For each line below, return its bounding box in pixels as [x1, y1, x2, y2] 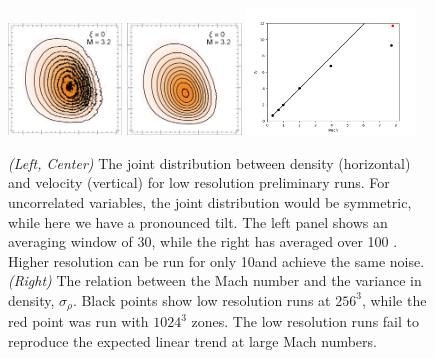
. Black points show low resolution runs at [72, 289, 331, 310]
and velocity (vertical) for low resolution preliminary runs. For [8, 172, 390, 193]
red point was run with [8, 311, 149, 332]
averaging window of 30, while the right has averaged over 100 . [8, 231, 398, 252]
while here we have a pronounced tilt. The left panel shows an [8, 211, 388, 232]
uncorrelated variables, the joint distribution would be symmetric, [8, 191, 412, 212]
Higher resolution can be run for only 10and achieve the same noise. [8, 250, 425, 271]
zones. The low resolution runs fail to [191, 311, 419, 332]
